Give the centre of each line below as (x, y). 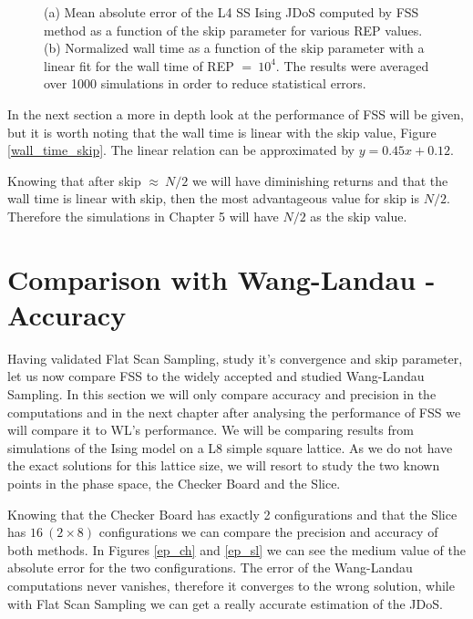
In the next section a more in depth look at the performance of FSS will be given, (236, 113)
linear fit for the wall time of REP (139, 65)
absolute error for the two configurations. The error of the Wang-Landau (210, 567)
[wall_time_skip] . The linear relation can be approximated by (181, 150)
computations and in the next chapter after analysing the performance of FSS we (234, 412)
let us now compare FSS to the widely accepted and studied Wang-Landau (216, 376)
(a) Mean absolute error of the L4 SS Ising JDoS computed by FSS (231, 12)
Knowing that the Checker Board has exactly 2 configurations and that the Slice (232, 514)
